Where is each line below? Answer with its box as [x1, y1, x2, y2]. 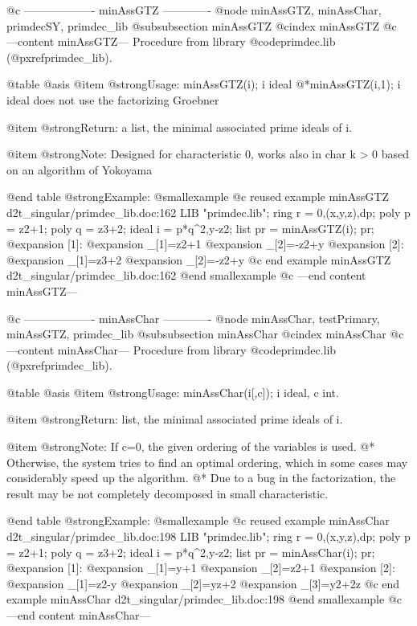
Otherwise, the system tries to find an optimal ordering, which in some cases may [6, 453, 408, 470]
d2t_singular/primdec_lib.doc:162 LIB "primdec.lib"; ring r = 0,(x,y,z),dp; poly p [6, 203, 411, 220]
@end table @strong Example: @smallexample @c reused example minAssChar [6, 512, 390, 529]
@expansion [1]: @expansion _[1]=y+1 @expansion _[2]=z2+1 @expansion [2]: [6, 559, 395, 576]
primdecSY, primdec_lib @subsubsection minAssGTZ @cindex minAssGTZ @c [6, 17, 397, 34]
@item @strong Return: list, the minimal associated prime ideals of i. [6, 411, 343, 428]
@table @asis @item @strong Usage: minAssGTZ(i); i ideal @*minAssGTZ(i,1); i [6, 76, 401, 92]
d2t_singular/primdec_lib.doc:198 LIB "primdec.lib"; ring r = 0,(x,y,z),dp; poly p [6, 528, 411, 545]
